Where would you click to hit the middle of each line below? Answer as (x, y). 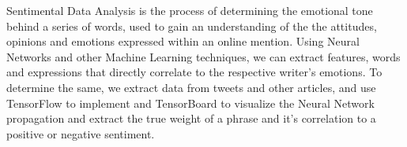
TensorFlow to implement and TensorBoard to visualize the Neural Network (190, 103)
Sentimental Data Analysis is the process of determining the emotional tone (190, 10)
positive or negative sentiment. (81, 133)
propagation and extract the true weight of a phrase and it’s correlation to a (191, 118)
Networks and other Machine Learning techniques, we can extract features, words (203, 56)
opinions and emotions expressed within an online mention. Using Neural (183, 41)
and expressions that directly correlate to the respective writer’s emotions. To (194, 72)
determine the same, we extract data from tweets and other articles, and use (191, 87)
